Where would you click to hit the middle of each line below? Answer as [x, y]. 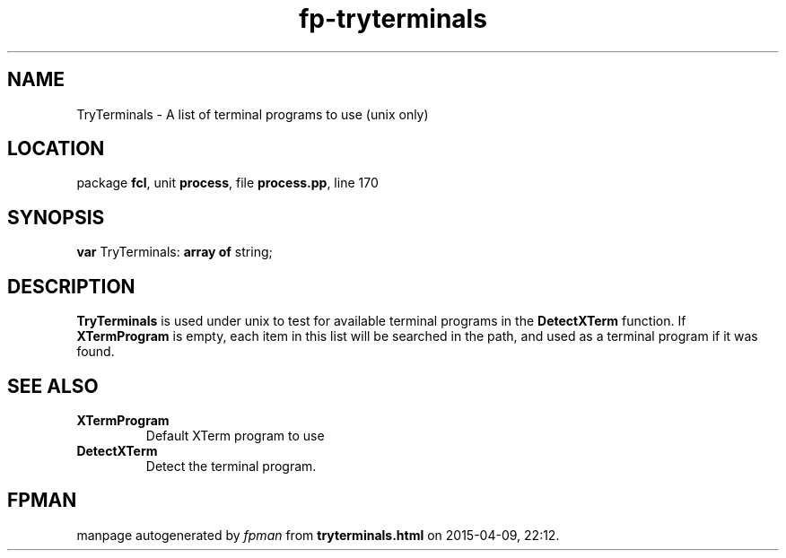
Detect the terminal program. [231, 466]
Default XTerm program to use [235, 435]
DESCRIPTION [71, 286]
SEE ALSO [53, 386]
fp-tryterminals [393, 19]
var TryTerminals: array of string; [175, 252]
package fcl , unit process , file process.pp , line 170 [227, 183]
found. [96, 352]
